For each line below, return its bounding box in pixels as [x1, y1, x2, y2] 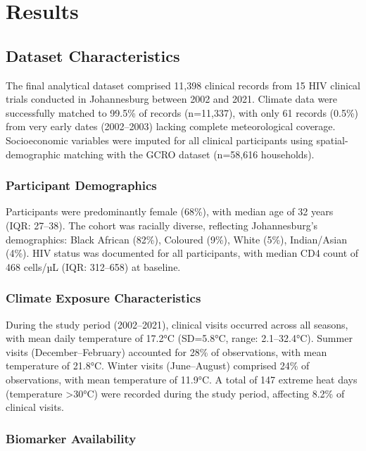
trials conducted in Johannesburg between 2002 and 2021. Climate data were [6, 91, 338, 106]
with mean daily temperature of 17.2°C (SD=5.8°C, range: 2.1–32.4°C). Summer [6, 331, 353, 345]
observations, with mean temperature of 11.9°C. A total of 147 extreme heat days [6, 371, 358, 386]
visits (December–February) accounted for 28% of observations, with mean [6, 344, 327, 359]
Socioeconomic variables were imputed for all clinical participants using [6, 132, 313, 147]
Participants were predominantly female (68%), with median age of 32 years [6, 204, 334, 219]
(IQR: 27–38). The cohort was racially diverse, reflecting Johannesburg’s [6, 217, 318, 232]
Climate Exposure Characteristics [6, 289, 201, 307]
